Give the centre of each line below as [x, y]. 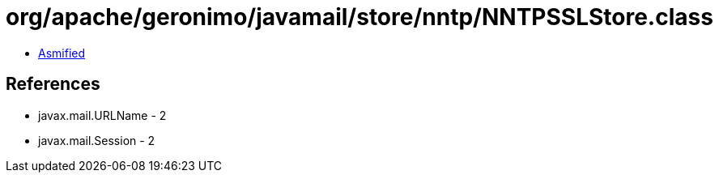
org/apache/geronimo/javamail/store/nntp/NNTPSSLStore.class [359, 17]
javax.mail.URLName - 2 [102, 115]
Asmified [62, 53]
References [53, 84]
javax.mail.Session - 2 [97, 140]
